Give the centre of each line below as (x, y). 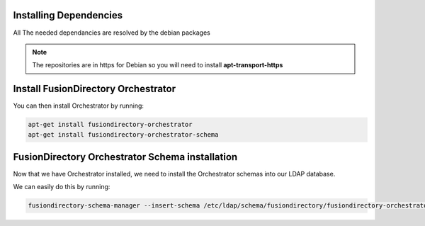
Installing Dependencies (68, 15)
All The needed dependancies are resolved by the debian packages (112, 33)
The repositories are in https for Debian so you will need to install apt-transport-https (158, 65)
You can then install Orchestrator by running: (79, 106)
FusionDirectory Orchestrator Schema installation (125, 157)
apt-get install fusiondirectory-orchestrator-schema (123, 134)
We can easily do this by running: (62, 187)
